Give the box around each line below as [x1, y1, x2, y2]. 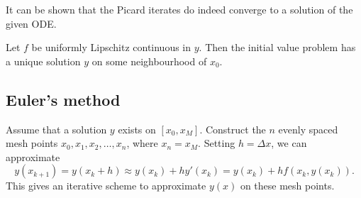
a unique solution [6, 53, 81, 68]
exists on [118, 121, 156, 136]
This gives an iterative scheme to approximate [6, 178, 206, 193]
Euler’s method [6, 88, 121, 110]
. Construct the [199, 121, 266, 136]
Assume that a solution [6, 121, 107, 136]
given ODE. [6, 16, 57, 31]
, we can [271, 136, 307, 150]
